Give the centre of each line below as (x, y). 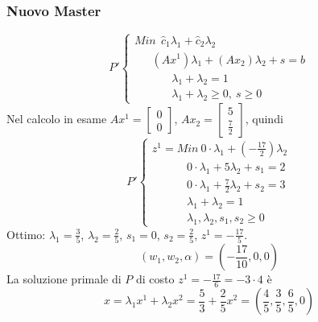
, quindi (264, 119)
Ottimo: (26, 234)
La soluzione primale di (64, 279)
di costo (155, 279)
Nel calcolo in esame (57, 119)
